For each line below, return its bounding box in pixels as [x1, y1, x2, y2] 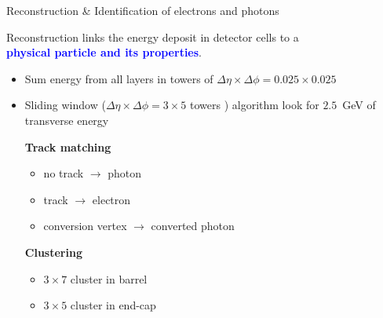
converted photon [151, 217, 235, 234]
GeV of [342, 97, 376, 113]
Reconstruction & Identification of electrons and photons [6, 2, 279, 18]
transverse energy [24, 111, 109, 128]
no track [43, 165, 84, 181]
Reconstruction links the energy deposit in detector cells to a [6, 28, 299, 45]
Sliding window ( [24, 97, 106, 113]
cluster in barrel [70, 270, 148, 287]
